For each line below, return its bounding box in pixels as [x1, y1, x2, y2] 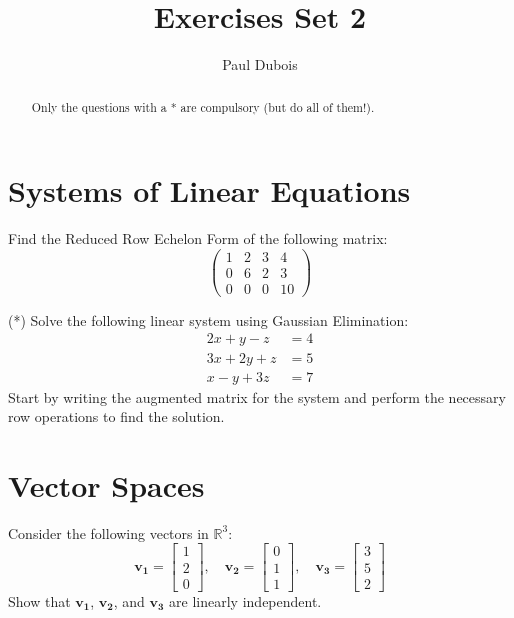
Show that [8, 590, 71, 611]
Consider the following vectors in [8, 522, 209, 543]
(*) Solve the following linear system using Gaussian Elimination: [8, 309, 409, 330]
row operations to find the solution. [8, 406, 225, 427]
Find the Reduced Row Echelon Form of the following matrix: [8, 228, 388, 249]
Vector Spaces [8, 464, 205, 505]
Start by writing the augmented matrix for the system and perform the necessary [8, 386, 506, 407]
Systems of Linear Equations [8, 170, 411, 211]
